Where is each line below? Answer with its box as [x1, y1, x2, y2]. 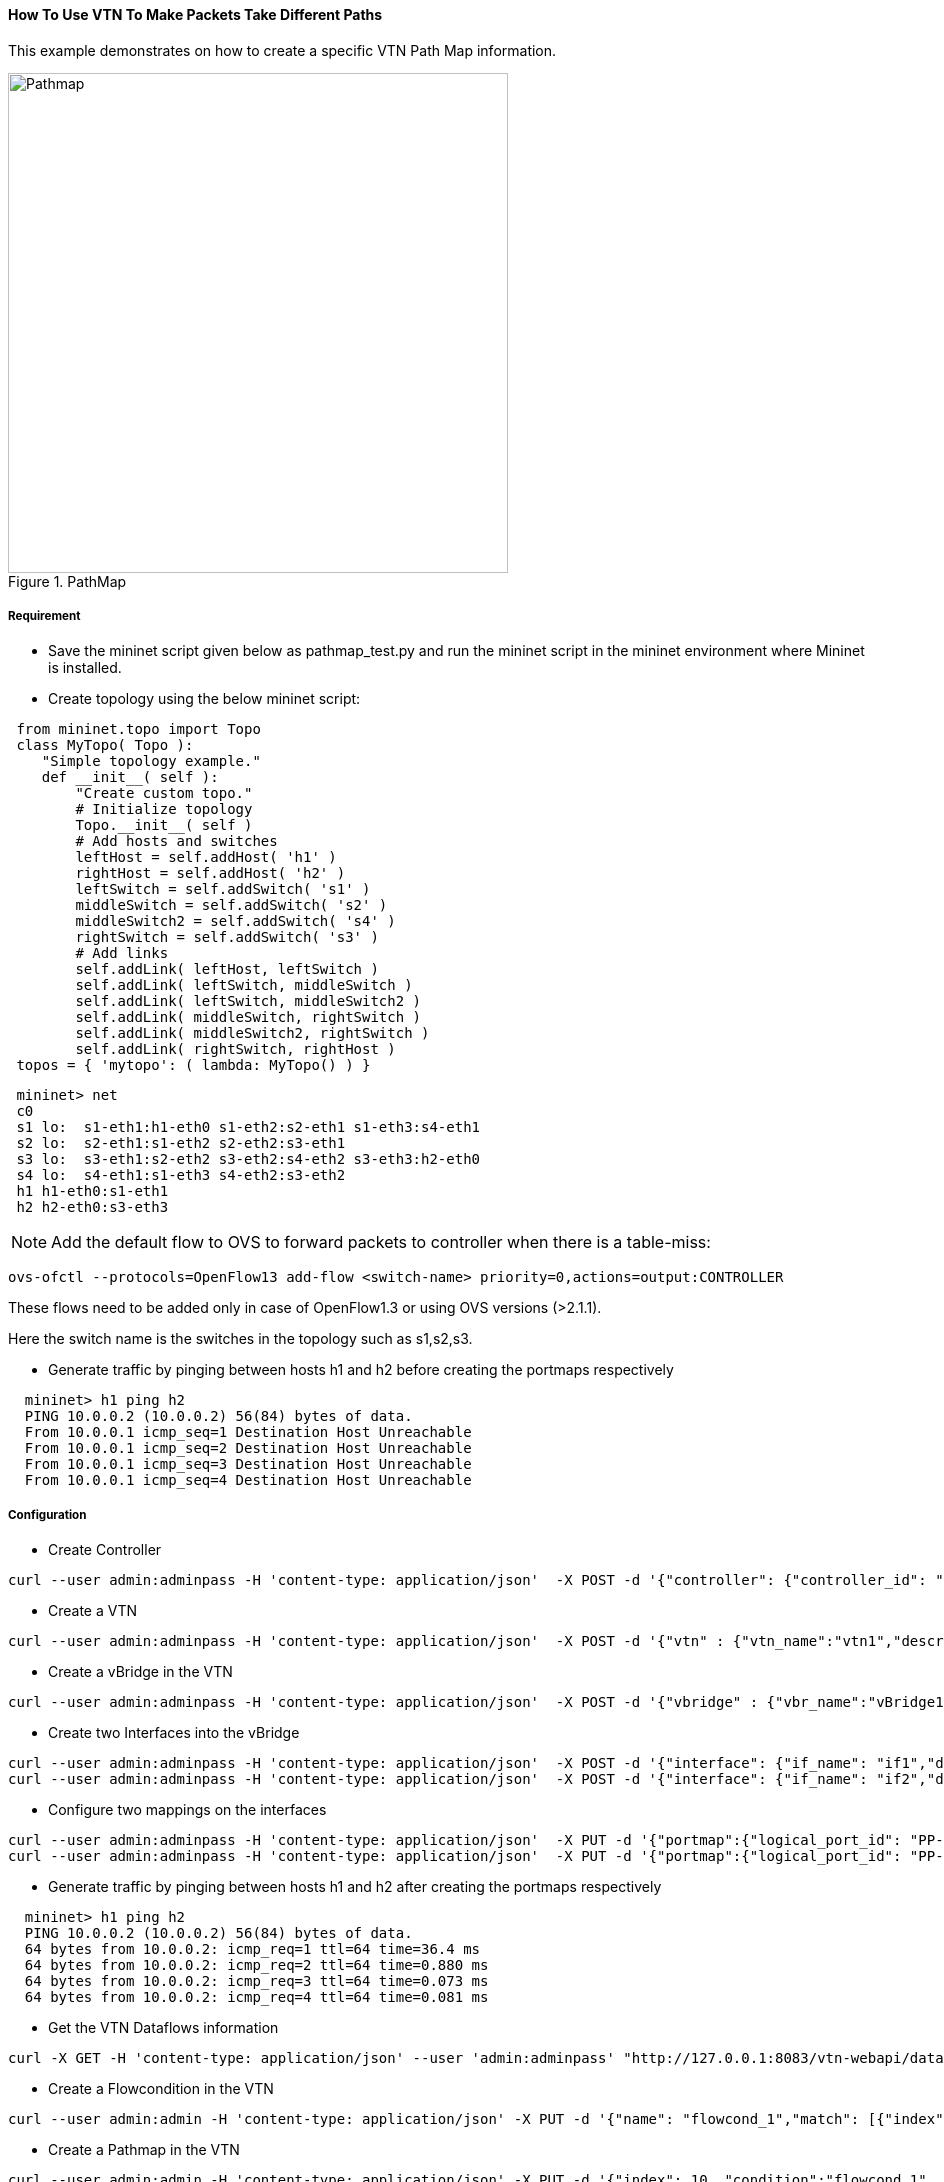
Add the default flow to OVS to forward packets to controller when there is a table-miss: [51, 1232, 711, 1253]
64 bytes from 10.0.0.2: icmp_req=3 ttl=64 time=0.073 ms [24, 1973, 489, 1990]
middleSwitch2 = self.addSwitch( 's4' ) [75, 913, 396, 930]
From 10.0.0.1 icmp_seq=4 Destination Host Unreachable [24, 1472, 472, 1489]
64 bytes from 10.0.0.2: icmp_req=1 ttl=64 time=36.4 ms [24, 1941, 481, 1958]
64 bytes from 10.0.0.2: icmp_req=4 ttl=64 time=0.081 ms [24, 1989, 489, 2006]
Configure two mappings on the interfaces [48, 1801, 327, 1819]
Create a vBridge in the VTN [48, 1663, 233, 1681]
